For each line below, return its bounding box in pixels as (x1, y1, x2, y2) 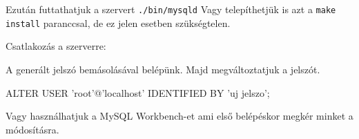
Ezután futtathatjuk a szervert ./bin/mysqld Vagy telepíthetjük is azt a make (6, 2, 336, 16)
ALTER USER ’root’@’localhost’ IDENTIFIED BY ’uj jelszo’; (6, 85, 270, 100)
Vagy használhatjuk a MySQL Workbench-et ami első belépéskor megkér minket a (6, 109, 353, 123)
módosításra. (6, 122, 59, 136)
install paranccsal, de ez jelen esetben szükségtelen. (6, 15, 231, 30)
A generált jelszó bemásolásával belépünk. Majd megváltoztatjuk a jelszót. (6, 62, 320, 76)
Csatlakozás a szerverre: (6, 39, 106, 53)
